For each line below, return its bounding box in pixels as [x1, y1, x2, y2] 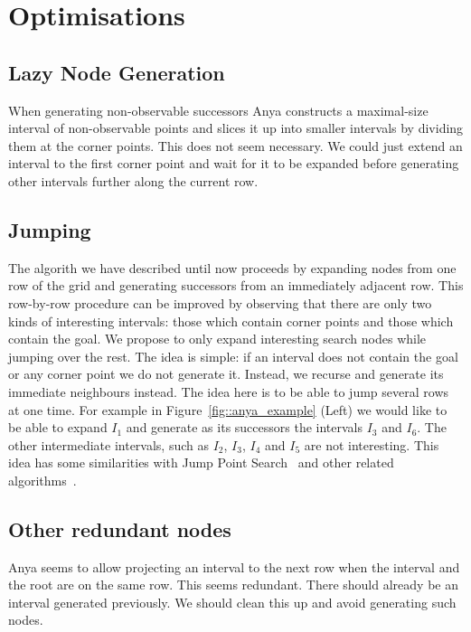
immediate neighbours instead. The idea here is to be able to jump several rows [8, 382, 449, 401]
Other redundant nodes [8, 514, 231, 542]
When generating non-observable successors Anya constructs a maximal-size [8, 100, 429, 119]
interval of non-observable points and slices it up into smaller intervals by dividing [8, 118, 464, 137]
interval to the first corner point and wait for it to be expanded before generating [8, 154, 459, 173]
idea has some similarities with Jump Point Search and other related [8, 453, 394, 472]
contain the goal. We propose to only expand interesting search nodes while [8, 329, 427, 348]
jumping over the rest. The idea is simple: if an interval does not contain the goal [8, 346, 458, 365]
